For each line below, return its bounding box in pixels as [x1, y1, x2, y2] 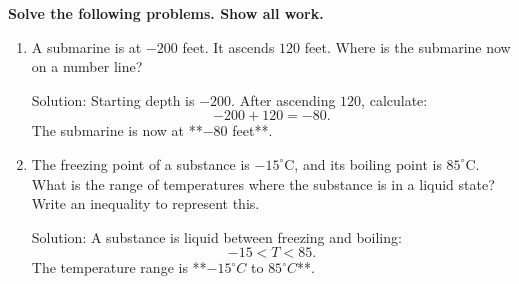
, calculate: [361, 89, 428, 110]
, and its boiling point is [294, 153, 442, 174]
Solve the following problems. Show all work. [8, 3, 324, 23]
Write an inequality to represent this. [31, 193, 260, 214]
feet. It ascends [182, 36, 275, 57]
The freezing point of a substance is [31, 153, 250, 174]
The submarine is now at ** [31, 120, 203, 141]
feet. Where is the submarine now [304, 36, 511, 57]
